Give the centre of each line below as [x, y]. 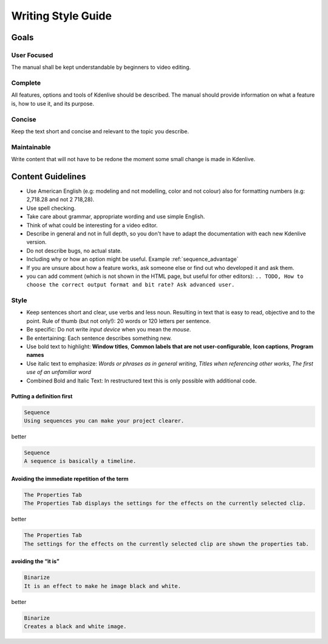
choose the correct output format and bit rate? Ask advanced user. [131, 285]
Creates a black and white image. [75, 626]
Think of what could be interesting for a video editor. [92, 225]
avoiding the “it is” [36, 561]
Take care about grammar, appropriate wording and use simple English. [116, 216]
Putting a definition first [42, 396]
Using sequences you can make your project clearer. [104, 421]
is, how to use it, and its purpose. [53, 103]
